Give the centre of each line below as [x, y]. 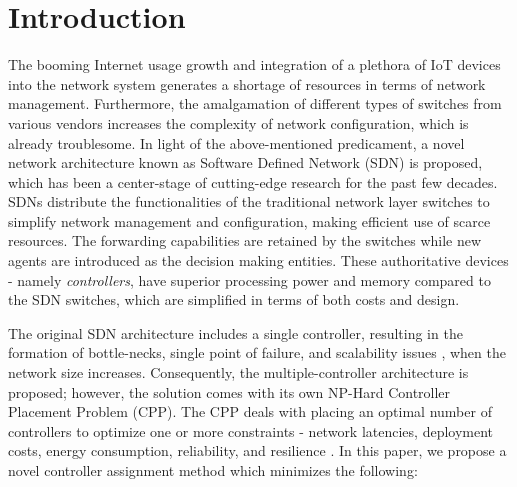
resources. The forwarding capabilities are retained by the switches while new [245, 240]
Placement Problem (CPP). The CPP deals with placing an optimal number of [250, 411]
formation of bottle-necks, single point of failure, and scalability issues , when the [257, 352]
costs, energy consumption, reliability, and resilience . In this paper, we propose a [257, 450]
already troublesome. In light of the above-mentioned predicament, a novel [236, 142]
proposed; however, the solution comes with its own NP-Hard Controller [229, 391]
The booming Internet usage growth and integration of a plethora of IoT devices [254, 64]
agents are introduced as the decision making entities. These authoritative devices [258, 260]
